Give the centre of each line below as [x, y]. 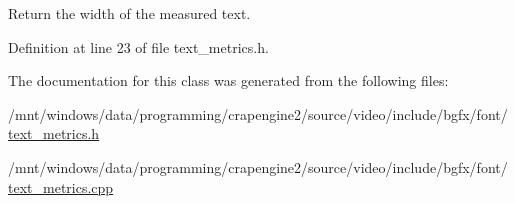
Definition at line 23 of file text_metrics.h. [138, 46]
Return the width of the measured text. [129, 13]
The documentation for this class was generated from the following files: [228, 80]
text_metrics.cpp [61, 186]
